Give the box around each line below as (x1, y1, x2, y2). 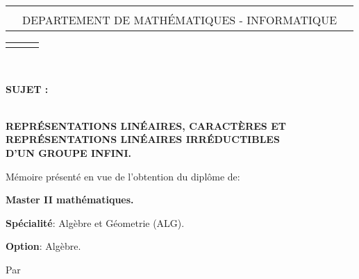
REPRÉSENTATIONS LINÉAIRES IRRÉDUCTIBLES (6, 132, 280, 146)
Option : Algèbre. (6, 239, 81, 253)
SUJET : (6, 81, 49, 96)
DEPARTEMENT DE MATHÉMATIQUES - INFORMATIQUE (22, 12, 337, 28)
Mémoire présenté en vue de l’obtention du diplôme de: (6, 169, 240, 183)
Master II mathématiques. (6, 192, 134, 207)
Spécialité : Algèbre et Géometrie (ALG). (6, 215, 185, 230)
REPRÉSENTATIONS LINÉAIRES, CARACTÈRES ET (6, 118, 286, 133)
